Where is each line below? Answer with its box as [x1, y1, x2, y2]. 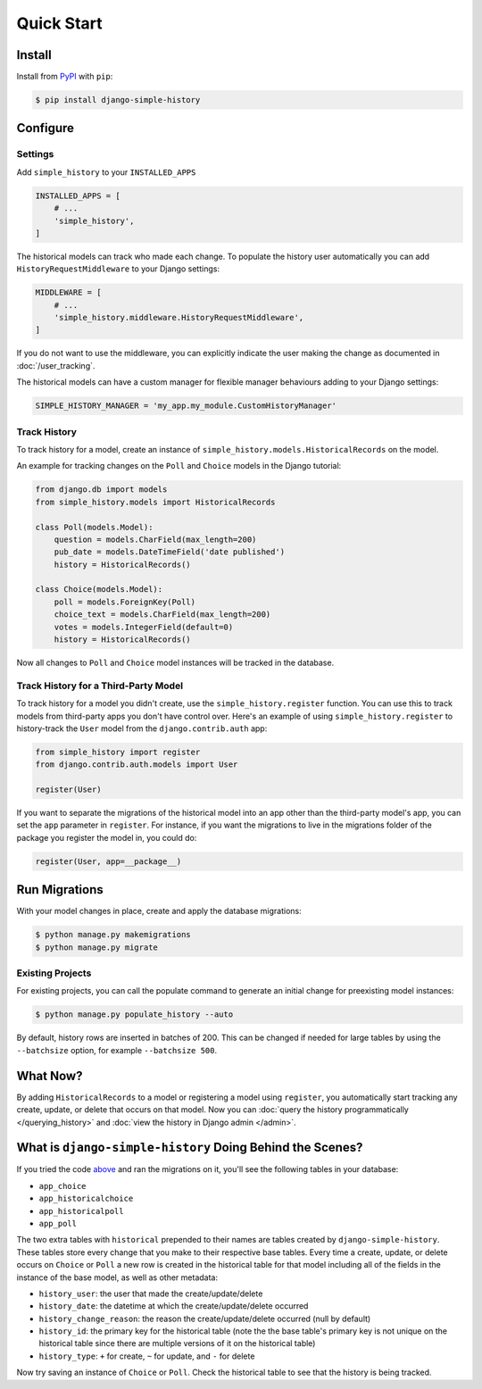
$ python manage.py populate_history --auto [35, 1010, 234, 1019]
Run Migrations [16, 882, 104, 897]
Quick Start [16, 13, 103, 33]
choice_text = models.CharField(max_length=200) [54, 610, 271, 620]
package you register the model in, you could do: [16, 832, 197, 843]
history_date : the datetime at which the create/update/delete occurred [38, 1301, 309, 1311]
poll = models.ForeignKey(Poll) [54, 596, 196, 607]
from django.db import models [35, 485, 168, 495]
